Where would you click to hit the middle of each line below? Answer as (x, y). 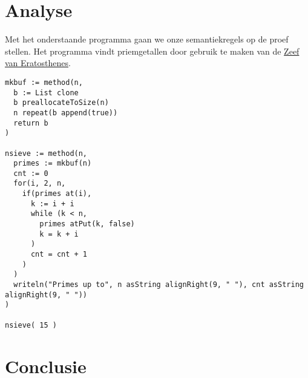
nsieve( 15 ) (31, 325)
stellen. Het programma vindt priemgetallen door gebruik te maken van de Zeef (152, 51)
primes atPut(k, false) (87, 224)
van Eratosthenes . (38, 63)
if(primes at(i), (57, 194)
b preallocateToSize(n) (61, 103)
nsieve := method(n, (46, 153)
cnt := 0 (31, 173)
